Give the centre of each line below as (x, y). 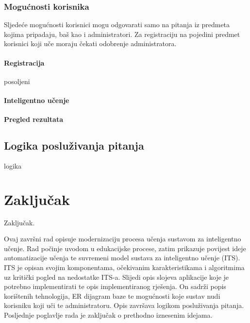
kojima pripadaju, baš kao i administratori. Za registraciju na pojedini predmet (122, 34)
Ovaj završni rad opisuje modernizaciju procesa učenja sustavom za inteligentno (123, 239)
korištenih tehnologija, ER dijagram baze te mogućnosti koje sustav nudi (112, 296)
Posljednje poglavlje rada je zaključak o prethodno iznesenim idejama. (108, 315)
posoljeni (17, 81)
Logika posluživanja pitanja (74, 145)
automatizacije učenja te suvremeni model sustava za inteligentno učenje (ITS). (122, 258)
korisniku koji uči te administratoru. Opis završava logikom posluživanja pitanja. (124, 305)
